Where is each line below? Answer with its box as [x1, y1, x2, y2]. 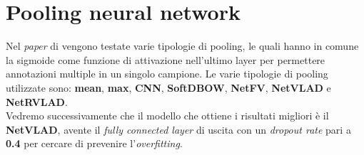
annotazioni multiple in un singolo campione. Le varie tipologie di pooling [6, 66, 328, 81]
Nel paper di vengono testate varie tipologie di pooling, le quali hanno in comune [6, 38, 359, 53]
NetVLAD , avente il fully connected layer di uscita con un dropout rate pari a [6, 122, 351, 137]
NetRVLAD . [6, 94, 68, 109]
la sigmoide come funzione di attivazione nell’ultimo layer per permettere [6, 52, 325, 67]
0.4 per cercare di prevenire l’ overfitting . [6, 136, 183, 151]
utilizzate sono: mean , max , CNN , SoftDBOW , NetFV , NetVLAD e [6, 80, 331, 95]
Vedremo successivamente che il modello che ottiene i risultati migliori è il [6, 108, 329, 123]
